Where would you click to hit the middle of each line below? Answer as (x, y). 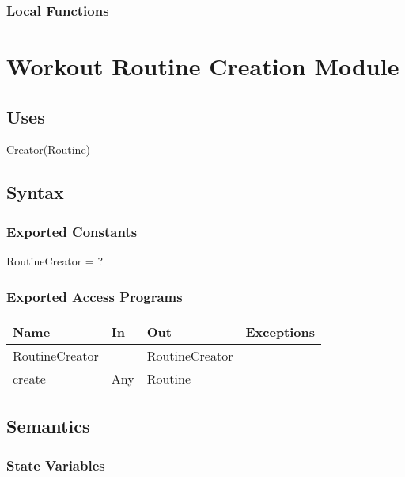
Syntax (35, 192)
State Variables (56, 465)
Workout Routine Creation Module (203, 66)
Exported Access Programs (95, 296)
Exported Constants (72, 231)
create (29, 378)
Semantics (48, 426)
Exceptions (280, 331)
